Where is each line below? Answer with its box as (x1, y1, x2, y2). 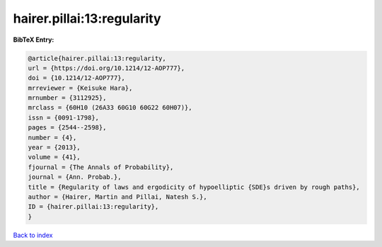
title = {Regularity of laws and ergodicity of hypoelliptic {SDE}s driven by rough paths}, (28, 183, 360, 191)
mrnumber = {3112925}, (28, 94, 107, 102)
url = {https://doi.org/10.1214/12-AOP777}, (28, 64, 185, 72)
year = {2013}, (28, 144, 81, 151)
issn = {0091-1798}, (28, 113, 99, 122)
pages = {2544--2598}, (28, 124, 107, 132)
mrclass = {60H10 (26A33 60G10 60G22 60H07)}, (28, 103, 192, 112)
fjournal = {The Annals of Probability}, (28, 163, 174, 171)
